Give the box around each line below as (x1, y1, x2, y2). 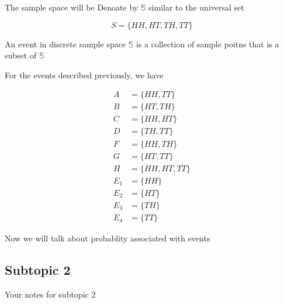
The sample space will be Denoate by (5, 1, 138, 13)
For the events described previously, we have (5, 68, 164, 81)
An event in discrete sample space (5, 37, 126, 50)
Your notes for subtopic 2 (5, 288, 96, 300)
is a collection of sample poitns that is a (136, 37, 279, 50)
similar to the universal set (148, 1, 244, 13)
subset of (5, 49, 37, 61)
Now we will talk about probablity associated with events (5, 232, 210, 244)
